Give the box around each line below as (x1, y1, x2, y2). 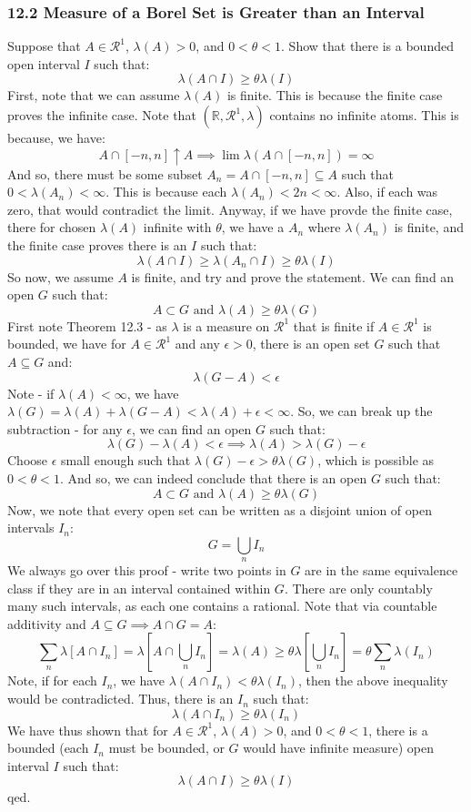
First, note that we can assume (7, 86, 180, 105)
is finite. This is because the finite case (226, 86, 443, 105)
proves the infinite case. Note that (7, 106, 196, 124)
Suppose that (7, 36, 81, 56)
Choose (7, 451, 48, 470)
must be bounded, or (108, 738, 225, 757)
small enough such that (61, 451, 191, 470)
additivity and (7, 614, 86, 633)
